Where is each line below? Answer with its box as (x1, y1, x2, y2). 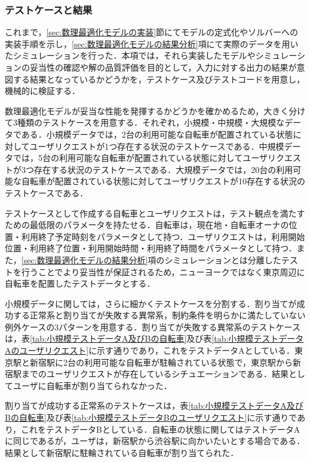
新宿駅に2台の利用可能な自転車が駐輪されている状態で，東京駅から (29, 355, 293, 368)
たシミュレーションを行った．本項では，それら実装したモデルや (5, 49, 256, 62)
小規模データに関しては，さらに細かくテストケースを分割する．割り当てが (5, 297, 297, 309)
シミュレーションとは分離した (164, 253, 281, 266)
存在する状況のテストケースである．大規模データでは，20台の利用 (33, 163, 293, 175)
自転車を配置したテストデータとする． (5, 277, 155, 290)
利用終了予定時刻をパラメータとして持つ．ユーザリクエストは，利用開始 (21, 230, 305, 242)
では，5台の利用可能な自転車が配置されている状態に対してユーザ (13, 151, 268, 164)
